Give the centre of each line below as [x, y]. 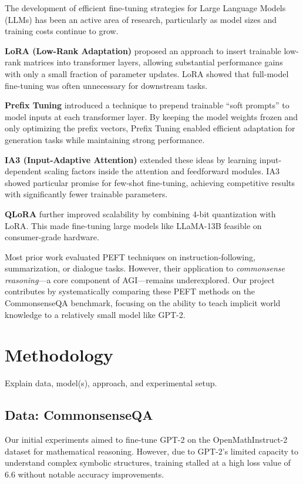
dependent [23, 171]
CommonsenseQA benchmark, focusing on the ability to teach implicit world [143, 303]
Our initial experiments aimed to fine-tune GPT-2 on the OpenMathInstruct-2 [146, 440]
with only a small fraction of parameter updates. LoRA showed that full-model [147, 73]
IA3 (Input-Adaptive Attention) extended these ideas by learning [131, 159]
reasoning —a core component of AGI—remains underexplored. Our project [140, 279]
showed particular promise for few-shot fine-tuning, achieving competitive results [150, 182]
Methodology [59, 355]
